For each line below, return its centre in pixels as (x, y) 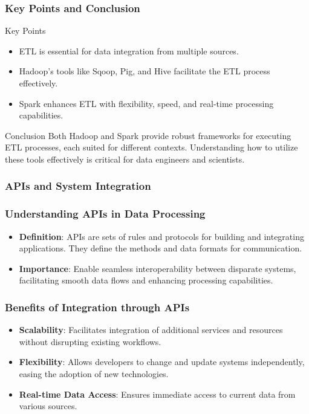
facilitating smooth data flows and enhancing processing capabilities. (146, 280)
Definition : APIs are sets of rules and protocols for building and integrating (161, 236)
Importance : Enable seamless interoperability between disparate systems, (158, 268)
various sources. (48, 406)
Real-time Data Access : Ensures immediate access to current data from (157, 394)
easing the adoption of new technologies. (94, 374)
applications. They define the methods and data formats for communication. (161, 248)
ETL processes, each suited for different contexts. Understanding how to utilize (151, 147)
